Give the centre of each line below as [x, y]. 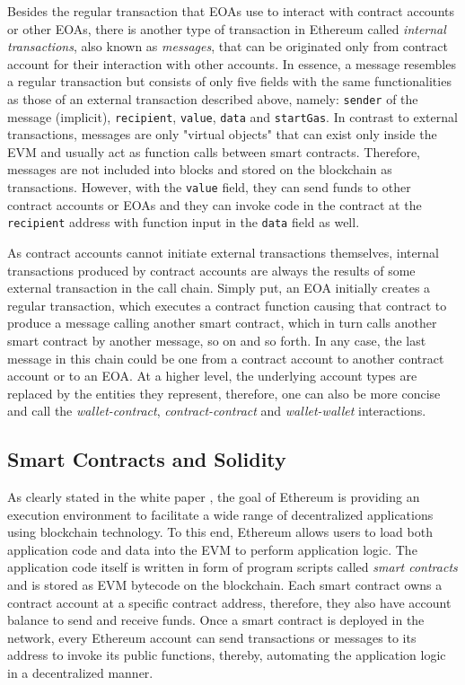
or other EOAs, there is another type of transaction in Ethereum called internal [227, 28]
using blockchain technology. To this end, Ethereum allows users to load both [220, 532]
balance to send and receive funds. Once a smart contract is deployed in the [216, 620]
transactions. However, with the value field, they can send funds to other [209, 187]
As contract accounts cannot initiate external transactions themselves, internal [223, 252]
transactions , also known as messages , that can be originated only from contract [228, 46]
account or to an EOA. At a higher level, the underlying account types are [212, 376]
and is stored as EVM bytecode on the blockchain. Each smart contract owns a [225, 585]
